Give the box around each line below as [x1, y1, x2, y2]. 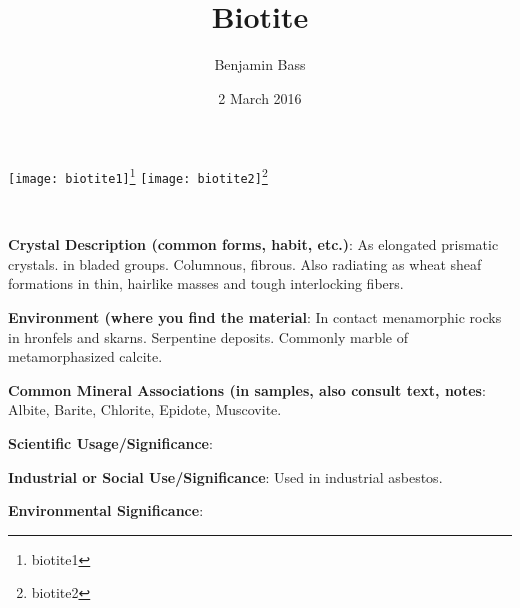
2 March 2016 [218, 87, 302, 108]
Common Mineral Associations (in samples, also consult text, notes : [8, 379, 486, 400]
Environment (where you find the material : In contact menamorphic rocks [8, 307, 502, 327]
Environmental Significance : [8, 500, 204, 521]
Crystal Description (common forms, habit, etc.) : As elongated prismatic [8, 234, 499, 255]
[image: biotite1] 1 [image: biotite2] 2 [8, 164, 268, 186]
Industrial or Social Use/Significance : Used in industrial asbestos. [8, 466, 443, 487]
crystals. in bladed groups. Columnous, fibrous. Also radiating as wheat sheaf [8, 253, 482, 274]
